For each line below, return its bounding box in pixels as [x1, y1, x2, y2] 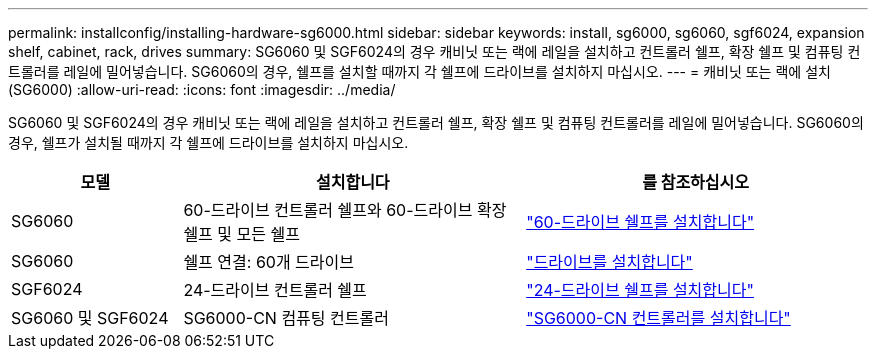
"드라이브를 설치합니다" [526, 252, 693, 272]
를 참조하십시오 [642, 172, 750, 192]
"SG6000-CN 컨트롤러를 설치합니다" [526, 308, 791, 328]
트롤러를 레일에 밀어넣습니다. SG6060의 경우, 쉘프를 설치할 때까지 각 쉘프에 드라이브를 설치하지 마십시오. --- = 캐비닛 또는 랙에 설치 [8, 63, 831, 80]
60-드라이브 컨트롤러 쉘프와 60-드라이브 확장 [183, 200, 507, 220]
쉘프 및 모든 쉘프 [183, 224, 300, 244]
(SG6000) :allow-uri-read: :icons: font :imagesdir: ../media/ [8, 81, 396, 98]
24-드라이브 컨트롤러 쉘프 [183, 280, 367, 300]
